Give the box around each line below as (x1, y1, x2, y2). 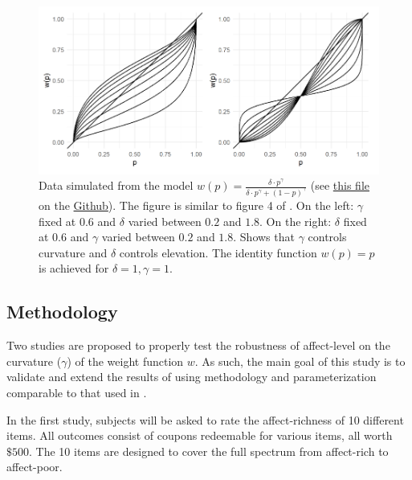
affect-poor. (6, 458, 63, 475)
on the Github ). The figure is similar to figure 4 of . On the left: (39, 196, 354, 213)
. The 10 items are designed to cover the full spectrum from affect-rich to (29, 442, 389, 459)
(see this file (310, 177, 370, 194)
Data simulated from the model (39, 177, 194, 194)
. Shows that (233, 228, 295, 245)
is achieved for (39, 260, 109, 277)
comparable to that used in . (6, 384, 147, 400)
